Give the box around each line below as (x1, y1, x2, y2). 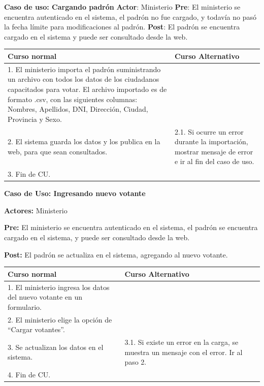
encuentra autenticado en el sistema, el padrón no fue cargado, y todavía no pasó (4, 11, 256, 22)
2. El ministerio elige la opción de (8, 314, 112, 325)
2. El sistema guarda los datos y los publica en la (8, 136, 160, 147)
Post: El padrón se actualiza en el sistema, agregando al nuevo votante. (4, 249, 228, 260)
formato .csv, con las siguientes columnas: (8, 93, 138, 104)
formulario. (8, 301, 42, 312)
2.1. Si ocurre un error (174, 126, 244, 137)
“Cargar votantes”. (8, 324, 65, 335)
